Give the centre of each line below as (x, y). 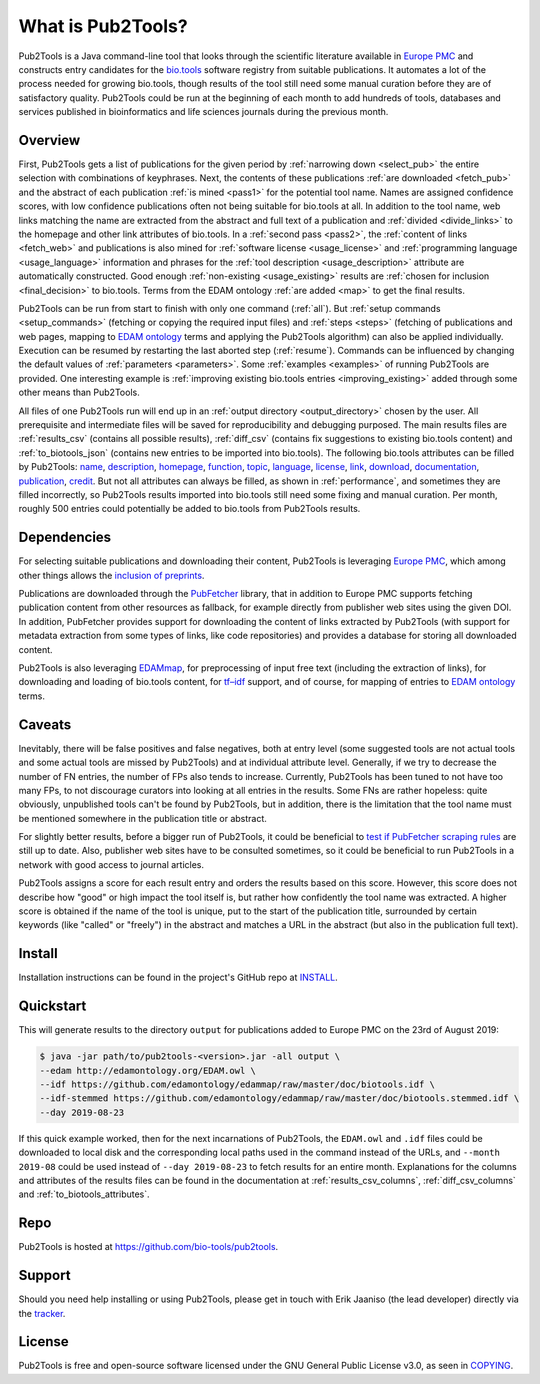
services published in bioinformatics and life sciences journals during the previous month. (203, 112)
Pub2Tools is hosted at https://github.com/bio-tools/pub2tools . (148, 1247)
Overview (49, 140)
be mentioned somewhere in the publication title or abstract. (142, 818)
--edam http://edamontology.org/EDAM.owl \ (148, 1070)
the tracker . (42, 1313)
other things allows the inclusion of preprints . (111, 575)
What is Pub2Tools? (103, 26)
